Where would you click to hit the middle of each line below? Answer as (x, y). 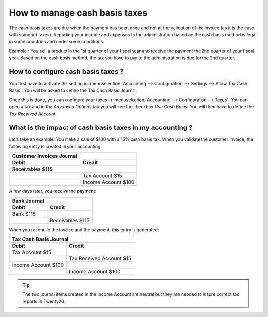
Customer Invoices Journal (45, 156)
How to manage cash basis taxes (78, 13)
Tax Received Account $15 (100, 259)
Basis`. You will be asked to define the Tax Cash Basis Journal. (73, 91)
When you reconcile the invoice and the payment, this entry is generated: (84, 229)
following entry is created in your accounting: (55, 146)
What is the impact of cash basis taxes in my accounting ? (101, 128)
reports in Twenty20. (44, 301)
